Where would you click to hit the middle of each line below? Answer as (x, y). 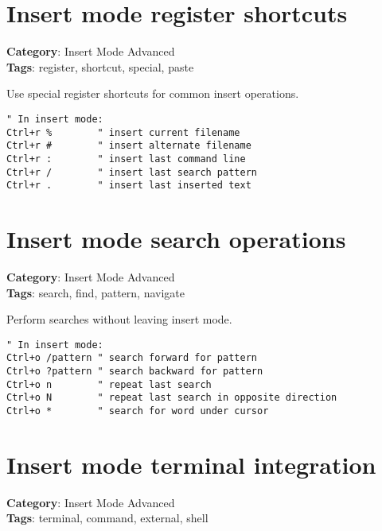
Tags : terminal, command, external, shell (107, 518)
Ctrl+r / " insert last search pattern (132, 172)
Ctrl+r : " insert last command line (126, 159)
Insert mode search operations (176, 239)
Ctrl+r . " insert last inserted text (129, 186)
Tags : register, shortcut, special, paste (100, 66)
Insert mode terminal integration (191, 464)
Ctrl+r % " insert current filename (123, 132)
